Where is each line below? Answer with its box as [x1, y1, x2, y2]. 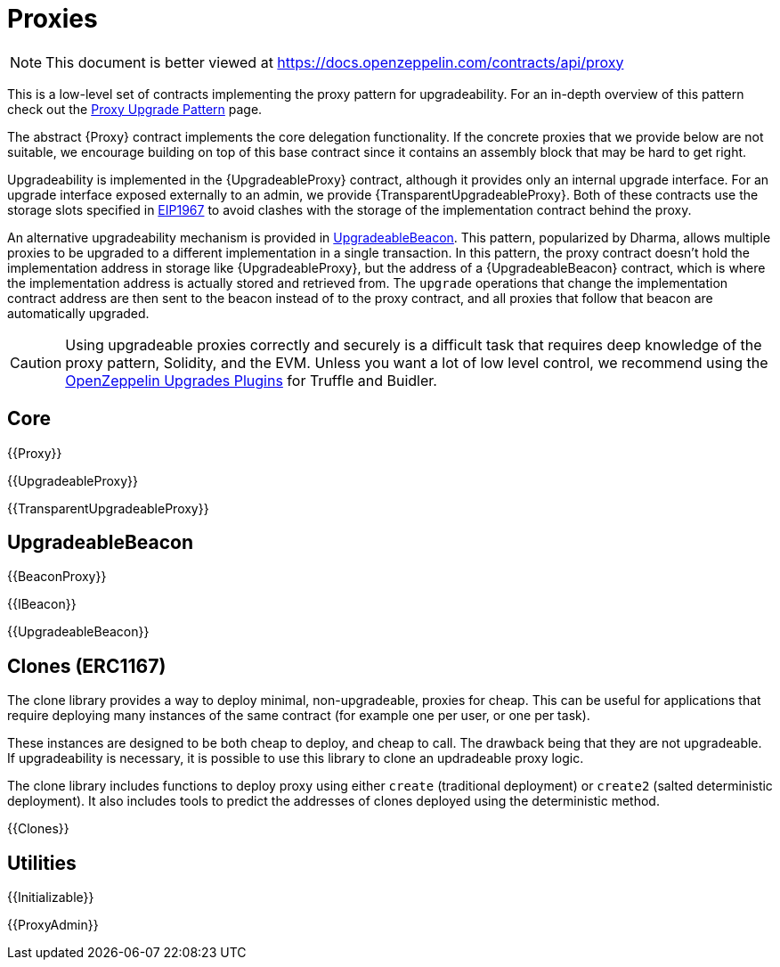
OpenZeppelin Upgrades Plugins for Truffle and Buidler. [65, 371, 437, 389]
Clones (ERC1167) [7, 654, 167, 677]
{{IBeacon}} [7, 596, 77, 612]
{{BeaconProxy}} [7, 569, 107, 585]
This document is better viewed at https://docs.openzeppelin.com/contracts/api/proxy [45, 53, 624, 71]
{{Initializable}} [7, 889, 94, 906]
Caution [10, 353, 62, 372]
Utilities [7, 851, 77, 874]
